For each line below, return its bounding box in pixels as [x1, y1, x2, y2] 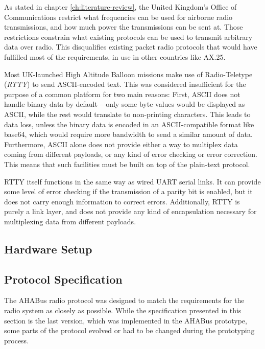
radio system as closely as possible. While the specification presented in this [4, 305, 242, 316]
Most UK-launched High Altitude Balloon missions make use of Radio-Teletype [4, 68, 253, 79]
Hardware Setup [4, 241, 92, 257]
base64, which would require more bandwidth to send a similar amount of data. [4, 129, 253, 139]
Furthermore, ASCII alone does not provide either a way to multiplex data [4, 138, 238, 149]
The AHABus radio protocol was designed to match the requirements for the [4, 295, 245, 306]
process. [4, 335, 29, 345]
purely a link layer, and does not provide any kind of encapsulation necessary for [4, 206, 257, 217]
